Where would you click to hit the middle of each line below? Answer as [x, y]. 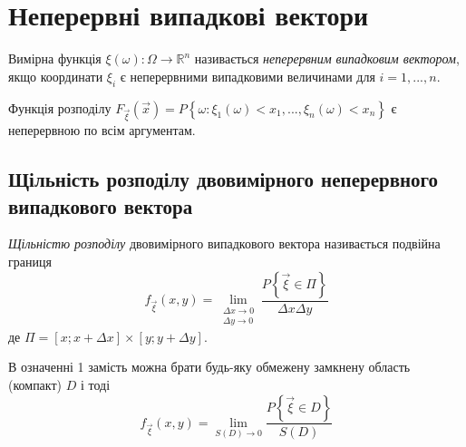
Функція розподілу [60, 107]
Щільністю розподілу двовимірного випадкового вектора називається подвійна [224, 243]
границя [30, 262]
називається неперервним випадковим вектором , [327, 58]
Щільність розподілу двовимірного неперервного [223, 179]
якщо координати [56, 76]
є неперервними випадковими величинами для [248, 76]
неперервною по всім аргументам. [102, 130]
